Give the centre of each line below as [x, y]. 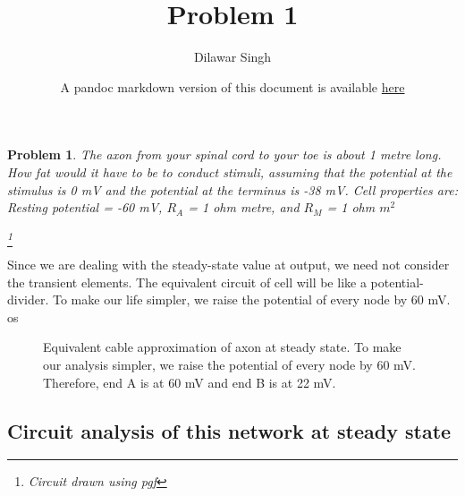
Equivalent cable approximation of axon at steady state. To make [222, 347]
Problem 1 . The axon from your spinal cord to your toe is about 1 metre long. [224, 154]
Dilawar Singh [232, 57]
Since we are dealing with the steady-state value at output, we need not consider [228, 265]
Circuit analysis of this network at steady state [229, 430]
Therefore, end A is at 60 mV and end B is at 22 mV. [190, 382]
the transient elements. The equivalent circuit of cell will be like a [187, 282]
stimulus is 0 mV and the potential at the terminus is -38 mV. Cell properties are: [232, 189]
